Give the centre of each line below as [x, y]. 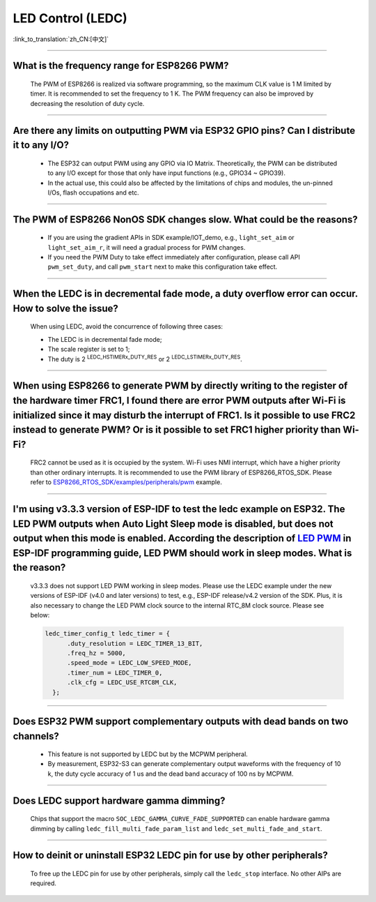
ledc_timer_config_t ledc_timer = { [108, 634]
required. [44, 883]
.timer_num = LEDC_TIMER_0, [115, 672]
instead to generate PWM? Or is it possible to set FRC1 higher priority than [177, 430]
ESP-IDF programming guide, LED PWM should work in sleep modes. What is [182, 553]
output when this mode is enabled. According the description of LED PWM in [182, 538]
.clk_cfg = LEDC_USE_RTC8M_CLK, [122, 683]
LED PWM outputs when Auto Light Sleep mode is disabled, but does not [173, 524]
